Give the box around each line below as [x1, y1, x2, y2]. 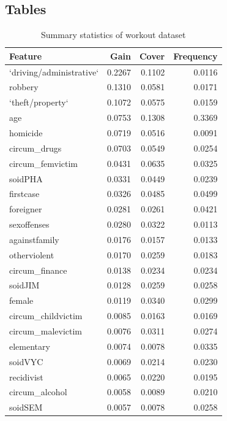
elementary [9, 339, 50, 352]
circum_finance [9, 263, 67, 276]
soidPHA [9, 172, 43, 185]
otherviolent [9, 248, 54, 261]
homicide [9, 126, 43, 139]
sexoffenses [9, 218, 50, 231]
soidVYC [9, 355, 43, 368]
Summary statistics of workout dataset [41, 28, 186, 41]
